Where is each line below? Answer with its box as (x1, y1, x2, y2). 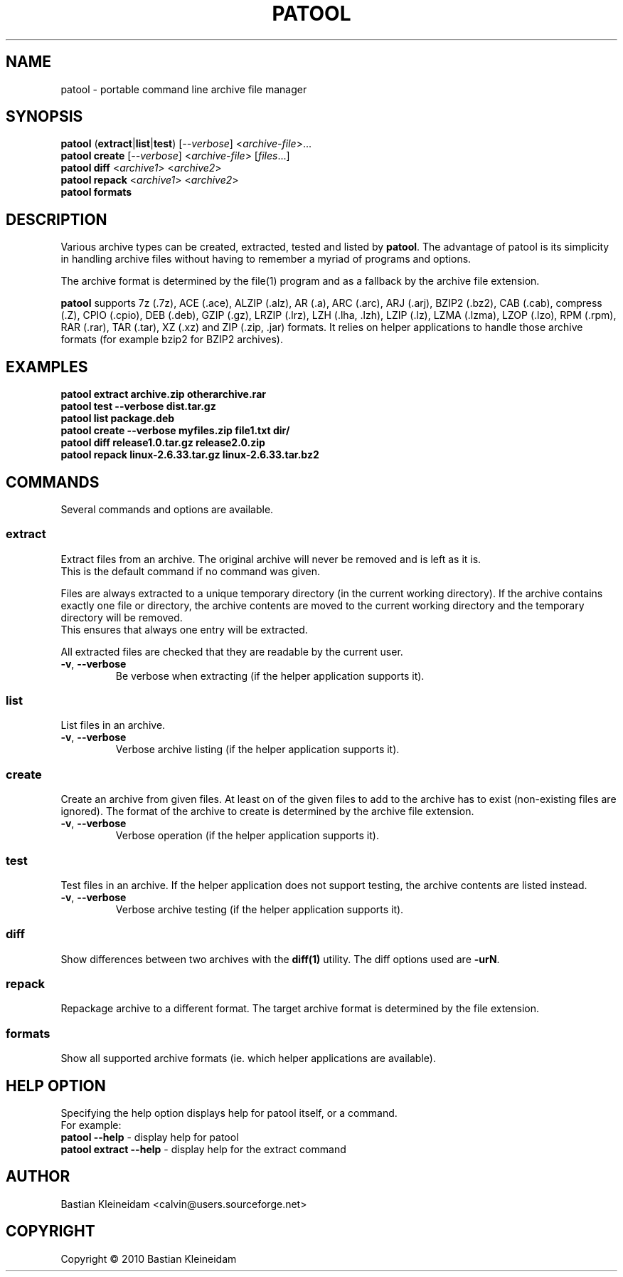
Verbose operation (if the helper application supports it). (115, 829, 379, 842)
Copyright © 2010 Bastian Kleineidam (60, 1252, 237, 1265)
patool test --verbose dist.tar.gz (60, 400, 216, 413)
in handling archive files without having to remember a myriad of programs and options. (60, 253, 472, 266)
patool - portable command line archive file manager (60, 83, 307, 95)
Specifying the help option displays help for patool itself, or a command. (60, 1107, 398, 1120)
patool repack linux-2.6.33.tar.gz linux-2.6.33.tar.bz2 (60, 448, 319, 461)
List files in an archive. (60, 719, 166, 732)
